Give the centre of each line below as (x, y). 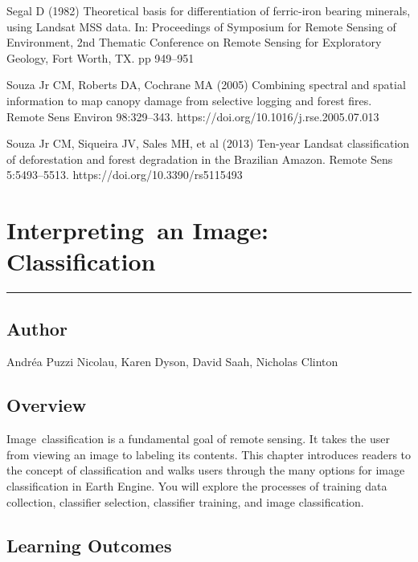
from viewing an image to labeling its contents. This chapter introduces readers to (209, 454)
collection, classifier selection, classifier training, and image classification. (185, 501)
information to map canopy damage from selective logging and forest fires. (189, 100)
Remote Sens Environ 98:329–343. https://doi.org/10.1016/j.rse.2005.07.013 (193, 116)
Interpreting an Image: (137, 230)
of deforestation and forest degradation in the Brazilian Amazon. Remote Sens (200, 159)
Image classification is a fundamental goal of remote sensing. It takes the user (198, 439)
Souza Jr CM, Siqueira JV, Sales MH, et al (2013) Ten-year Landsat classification (208, 143)
